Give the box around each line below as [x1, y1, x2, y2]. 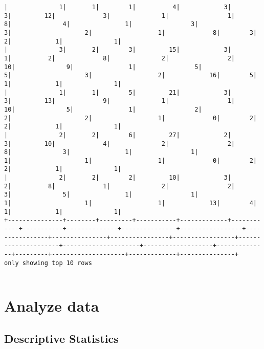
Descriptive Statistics [4, 330, 119, 346]
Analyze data [4, 295, 99, 316]
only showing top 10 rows [4, 259, 92, 267]
